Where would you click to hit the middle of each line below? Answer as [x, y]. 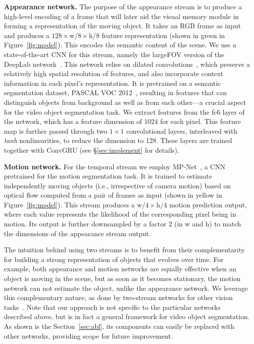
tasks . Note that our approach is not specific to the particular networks [112, 307]
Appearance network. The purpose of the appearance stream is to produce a [123, 6]
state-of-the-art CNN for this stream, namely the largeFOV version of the [114, 54]
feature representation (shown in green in [163, 35]
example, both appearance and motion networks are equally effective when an [120, 269]
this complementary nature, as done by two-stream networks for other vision [118, 297]
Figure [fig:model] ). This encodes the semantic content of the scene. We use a [120, 45]
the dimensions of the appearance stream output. [77, 233]
